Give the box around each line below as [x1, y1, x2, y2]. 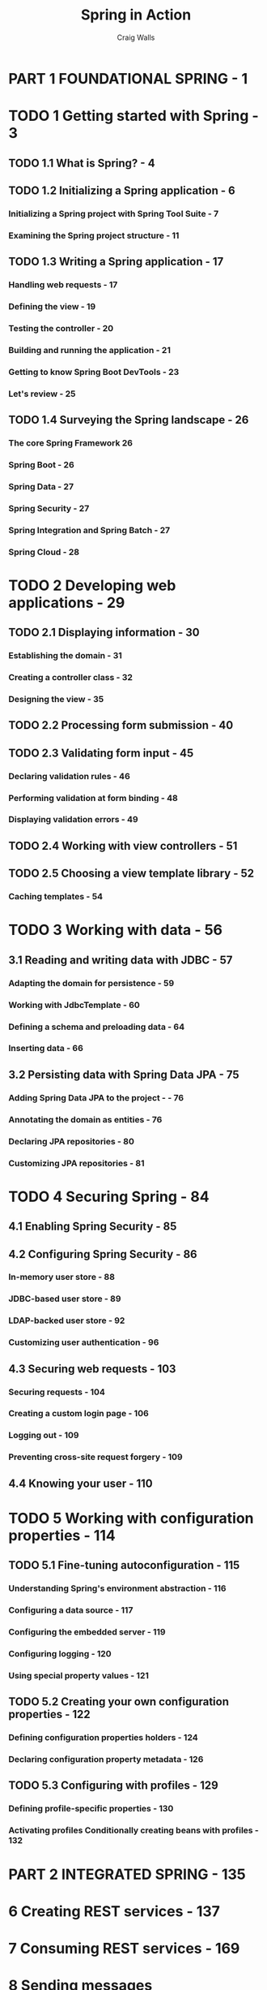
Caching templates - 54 [8, 891, 104, 902]
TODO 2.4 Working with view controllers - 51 [8, 838, 238, 853]
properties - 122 [8, 1708, 91, 1721]
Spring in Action [80, 6, 192, 24]
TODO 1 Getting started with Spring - [8, 107, 259, 125]
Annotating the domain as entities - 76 [8, 1113, 163, 1125]
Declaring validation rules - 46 [8, 770, 131, 782]
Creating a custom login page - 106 [8, 1408, 150, 1419]
